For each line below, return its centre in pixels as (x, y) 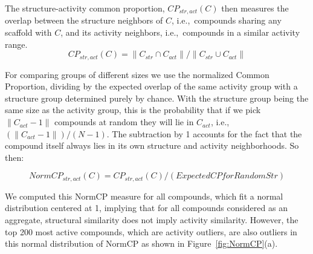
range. (16, 44)
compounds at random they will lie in (124, 122)
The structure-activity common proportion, (85, 8)
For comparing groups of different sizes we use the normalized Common (137, 74)
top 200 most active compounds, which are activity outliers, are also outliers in (151, 231)
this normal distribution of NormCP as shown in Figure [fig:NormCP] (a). (141, 243)
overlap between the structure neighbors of (84, 20)
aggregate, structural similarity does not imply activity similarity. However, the (152, 220)
